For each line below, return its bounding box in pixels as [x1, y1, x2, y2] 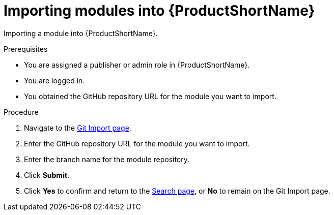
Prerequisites [4, 44, 48, 53]
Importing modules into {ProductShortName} [4, 2, 315, 19]
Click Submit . [24, 170, 70, 179]
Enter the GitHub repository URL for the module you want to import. [24, 139, 250, 148]
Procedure [4, 107, 39, 116]
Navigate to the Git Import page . [24, 123, 131, 132]
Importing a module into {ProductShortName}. [4, 28, 158, 38]
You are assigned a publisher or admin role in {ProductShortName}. [24, 60, 250, 69]
